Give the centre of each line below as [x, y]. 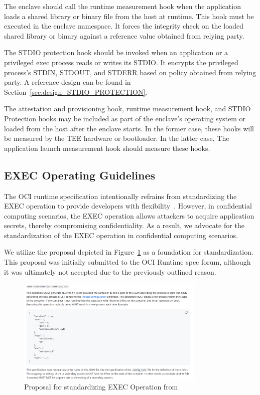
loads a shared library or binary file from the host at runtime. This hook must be [129, 16]
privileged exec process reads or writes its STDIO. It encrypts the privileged [121, 62]
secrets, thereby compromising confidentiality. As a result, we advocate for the [124, 225]
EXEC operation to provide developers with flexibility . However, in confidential [128, 206]
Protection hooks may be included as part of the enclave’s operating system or [125, 118]
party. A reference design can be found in [68, 82]
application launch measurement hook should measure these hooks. [107, 148]
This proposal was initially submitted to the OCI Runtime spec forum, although [127, 262]
